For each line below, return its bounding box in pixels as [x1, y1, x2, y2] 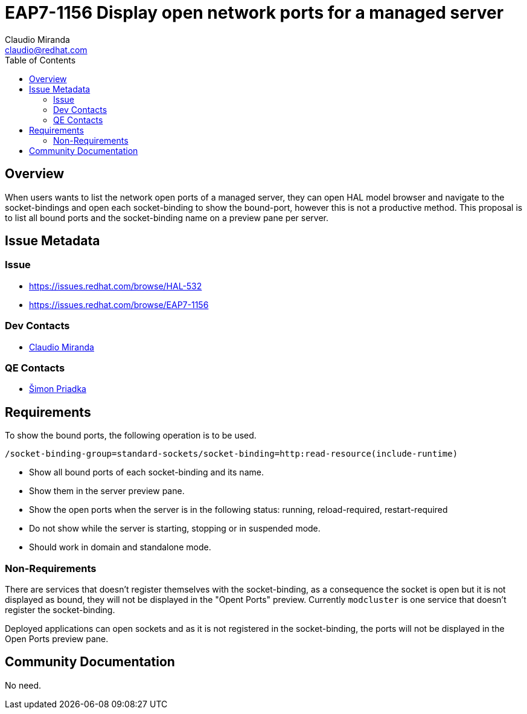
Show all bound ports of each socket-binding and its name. [29, 467, 264, 478]
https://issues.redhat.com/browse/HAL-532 [29, 280, 202, 291]
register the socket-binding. [5, 604, 115, 615]
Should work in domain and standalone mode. [29, 542, 211, 553]
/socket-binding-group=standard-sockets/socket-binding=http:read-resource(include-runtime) [5, 449, 458, 459]
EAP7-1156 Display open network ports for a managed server [5, 2, 504, 23]
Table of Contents [5, 54, 76, 65]
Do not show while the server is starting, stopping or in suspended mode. [29, 523, 321, 534]
